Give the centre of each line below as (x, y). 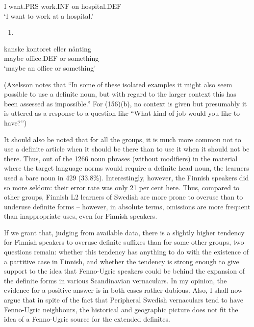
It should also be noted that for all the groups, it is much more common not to (123, 139)
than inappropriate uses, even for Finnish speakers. (81, 216)
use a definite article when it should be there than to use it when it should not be (127, 149)
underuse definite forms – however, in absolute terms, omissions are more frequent (127, 206)
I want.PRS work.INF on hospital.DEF (63, 6)
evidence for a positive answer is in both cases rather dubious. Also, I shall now (123, 290)
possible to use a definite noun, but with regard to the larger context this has (120, 94)
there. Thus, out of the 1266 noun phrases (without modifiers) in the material (121, 158)
